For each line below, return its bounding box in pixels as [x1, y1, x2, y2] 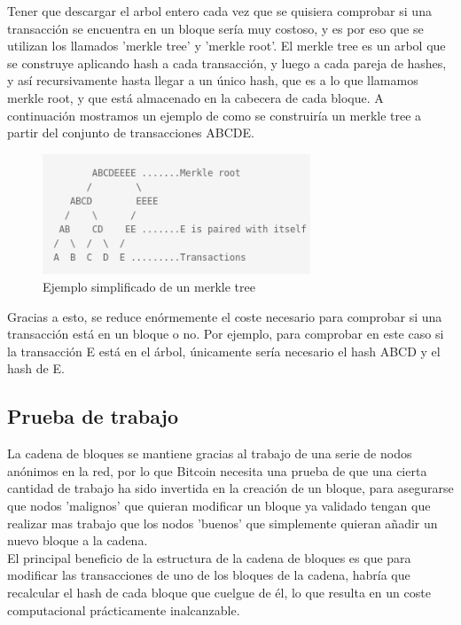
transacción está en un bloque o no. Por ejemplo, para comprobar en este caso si [7, 324, 444, 343]
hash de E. [7, 359, 65, 378]
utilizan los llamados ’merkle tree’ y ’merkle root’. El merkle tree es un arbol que [7, 36, 446, 55]
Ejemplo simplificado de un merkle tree [43, 277, 255, 295]
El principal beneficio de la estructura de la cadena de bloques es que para [7, 548, 411, 566]
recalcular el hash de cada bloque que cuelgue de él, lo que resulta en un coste [7, 582, 431, 601]
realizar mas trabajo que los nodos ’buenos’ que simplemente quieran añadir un [7, 513, 438, 532]
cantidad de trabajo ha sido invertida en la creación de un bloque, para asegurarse [7, 479, 454, 497]
